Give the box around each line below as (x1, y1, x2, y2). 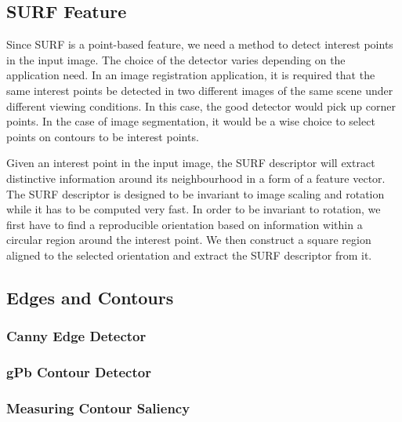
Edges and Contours (6, 285, 174, 309)
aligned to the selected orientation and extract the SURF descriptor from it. (6, 246, 372, 263)
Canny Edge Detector (6, 326, 147, 346)
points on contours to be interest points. (6, 128, 199, 144)
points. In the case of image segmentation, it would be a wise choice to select (6, 113, 375, 129)
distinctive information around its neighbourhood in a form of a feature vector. (6, 169, 386, 186)
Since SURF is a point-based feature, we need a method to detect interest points (6, 36, 393, 53)
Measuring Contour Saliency (6, 398, 190, 417)
